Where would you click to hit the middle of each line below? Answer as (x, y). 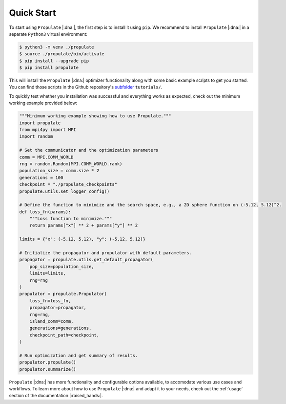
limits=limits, (48, 273)
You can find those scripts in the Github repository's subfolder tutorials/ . (86, 87)
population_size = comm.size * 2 (59, 171)
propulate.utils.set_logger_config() (64, 191)
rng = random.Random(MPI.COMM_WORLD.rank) (71, 164)
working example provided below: (43, 103)
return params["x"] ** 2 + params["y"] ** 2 (84, 225)
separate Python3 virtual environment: (48, 34)
